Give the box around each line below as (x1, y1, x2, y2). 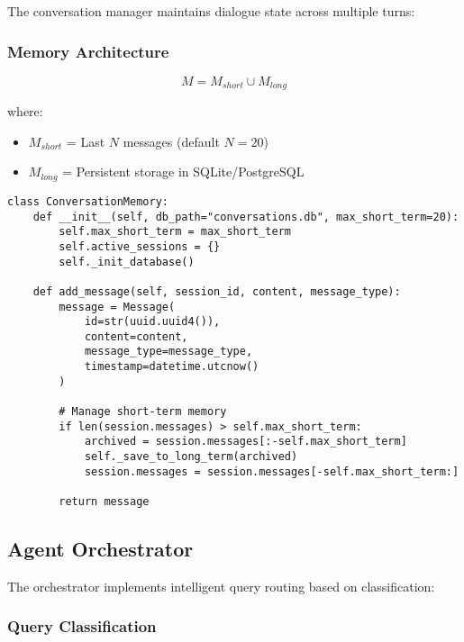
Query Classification (7, 615, 157, 637)
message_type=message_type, (84, 345, 253, 358)
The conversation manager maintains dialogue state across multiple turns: (7, 2, 415, 20)
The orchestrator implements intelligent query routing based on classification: (7, 576, 435, 595)
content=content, (84, 330, 188, 343)
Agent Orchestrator (7, 535, 194, 563)
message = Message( (59, 300, 176, 313)
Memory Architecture (7, 40, 169, 62)
